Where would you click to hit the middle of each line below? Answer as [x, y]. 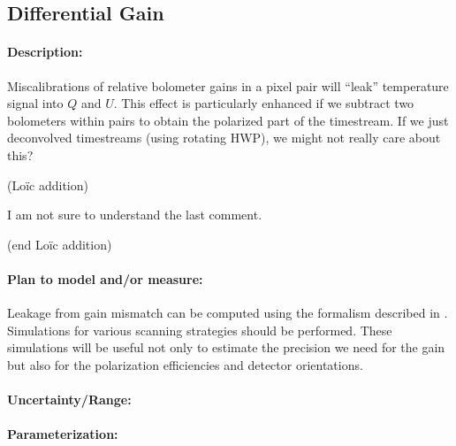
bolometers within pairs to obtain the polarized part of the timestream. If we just [228, 120]
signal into [35, 103]
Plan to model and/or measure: [105, 278]
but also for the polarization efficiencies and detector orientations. [185, 364]
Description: [45, 52]
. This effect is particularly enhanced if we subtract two [264, 103]
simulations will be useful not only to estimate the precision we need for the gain [226, 347]
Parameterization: [63, 434]
